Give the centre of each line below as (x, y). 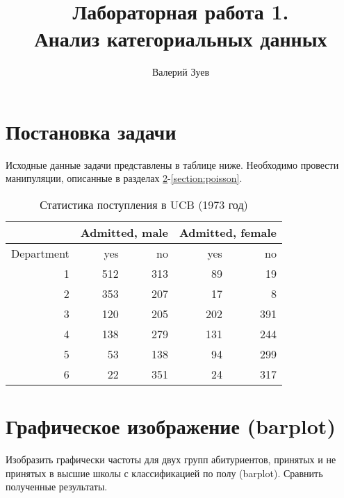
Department (40, 254)
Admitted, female (228, 233)
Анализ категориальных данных (181, 39)
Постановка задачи (91, 131)
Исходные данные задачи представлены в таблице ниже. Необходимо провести (172, 164)
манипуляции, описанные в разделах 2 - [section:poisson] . (124, 178)
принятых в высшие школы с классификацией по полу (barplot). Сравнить (164, 473)
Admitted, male (124, 233)
